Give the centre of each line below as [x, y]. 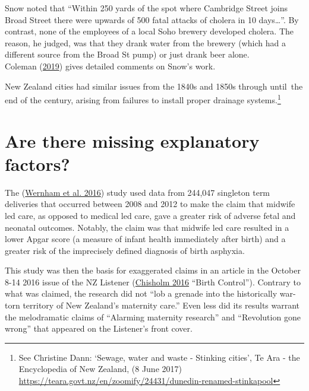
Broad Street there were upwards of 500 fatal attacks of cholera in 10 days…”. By [152, 19]
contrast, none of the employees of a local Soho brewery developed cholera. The [149, 31]
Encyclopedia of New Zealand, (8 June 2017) [100, 369]
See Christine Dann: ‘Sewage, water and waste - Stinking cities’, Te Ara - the [159, 357]
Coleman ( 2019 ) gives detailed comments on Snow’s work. [110, 66]
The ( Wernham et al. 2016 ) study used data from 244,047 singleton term [138, 192]
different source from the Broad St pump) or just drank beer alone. [127, 54]
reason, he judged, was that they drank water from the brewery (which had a [145, 42]
